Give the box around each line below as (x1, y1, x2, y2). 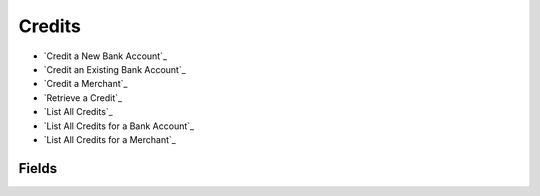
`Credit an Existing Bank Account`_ (43, 63, 187, 75)
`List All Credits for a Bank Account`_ (43, 120, 195, 132)
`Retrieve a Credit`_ (43, 91, 123, 104)
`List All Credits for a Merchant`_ (43, 133, 177, 145)
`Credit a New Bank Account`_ (43, 50, 168, 62)
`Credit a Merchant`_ (43, 78, 128, 90)
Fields (18, 160, 58, 177)
